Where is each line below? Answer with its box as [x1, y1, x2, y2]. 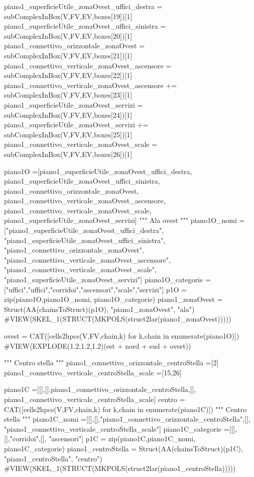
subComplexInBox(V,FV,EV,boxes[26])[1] [4, 148, 133, 159]
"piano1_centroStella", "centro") [4, 453, 102, 463]
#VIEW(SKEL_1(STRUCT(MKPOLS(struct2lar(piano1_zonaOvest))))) [4, 313, 231, 324]
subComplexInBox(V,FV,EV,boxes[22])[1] [4, 70, 133, 81]
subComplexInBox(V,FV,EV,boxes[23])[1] [4, 90, 133, 100]
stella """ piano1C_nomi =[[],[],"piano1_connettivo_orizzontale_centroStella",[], [4, 414, 250, 424]
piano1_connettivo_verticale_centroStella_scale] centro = [4, 393, 185, 404]
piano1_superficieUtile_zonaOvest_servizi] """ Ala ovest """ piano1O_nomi [4, 215, 237, 225]
